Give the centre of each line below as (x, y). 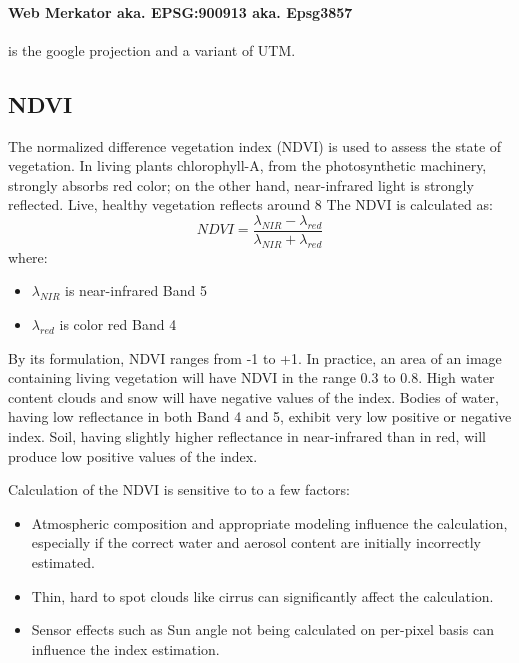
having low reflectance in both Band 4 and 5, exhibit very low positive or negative (260, 416)
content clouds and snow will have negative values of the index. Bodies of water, (253, 396)
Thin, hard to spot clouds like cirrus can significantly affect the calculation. (262, 595)
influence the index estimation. (125, 648)
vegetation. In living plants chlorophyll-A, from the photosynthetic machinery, (247, 165)
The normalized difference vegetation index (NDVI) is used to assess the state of (255, 145)
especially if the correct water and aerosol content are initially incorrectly (256, 542)
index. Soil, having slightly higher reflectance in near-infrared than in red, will (247, 435)
